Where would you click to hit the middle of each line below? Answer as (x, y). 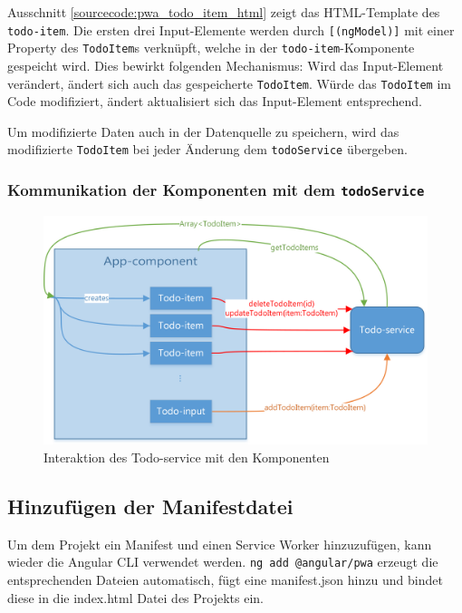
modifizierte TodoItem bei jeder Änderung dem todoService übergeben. (207, 149)
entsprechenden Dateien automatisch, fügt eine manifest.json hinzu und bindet (225, 579)
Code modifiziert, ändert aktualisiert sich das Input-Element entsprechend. (215, 101)
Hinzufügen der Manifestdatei (150, 506)
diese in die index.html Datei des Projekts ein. (135, 597)
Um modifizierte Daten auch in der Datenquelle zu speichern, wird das (203, 131)
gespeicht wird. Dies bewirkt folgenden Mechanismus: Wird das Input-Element (226, 65)
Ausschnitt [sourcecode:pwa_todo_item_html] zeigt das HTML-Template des (224, 12)
